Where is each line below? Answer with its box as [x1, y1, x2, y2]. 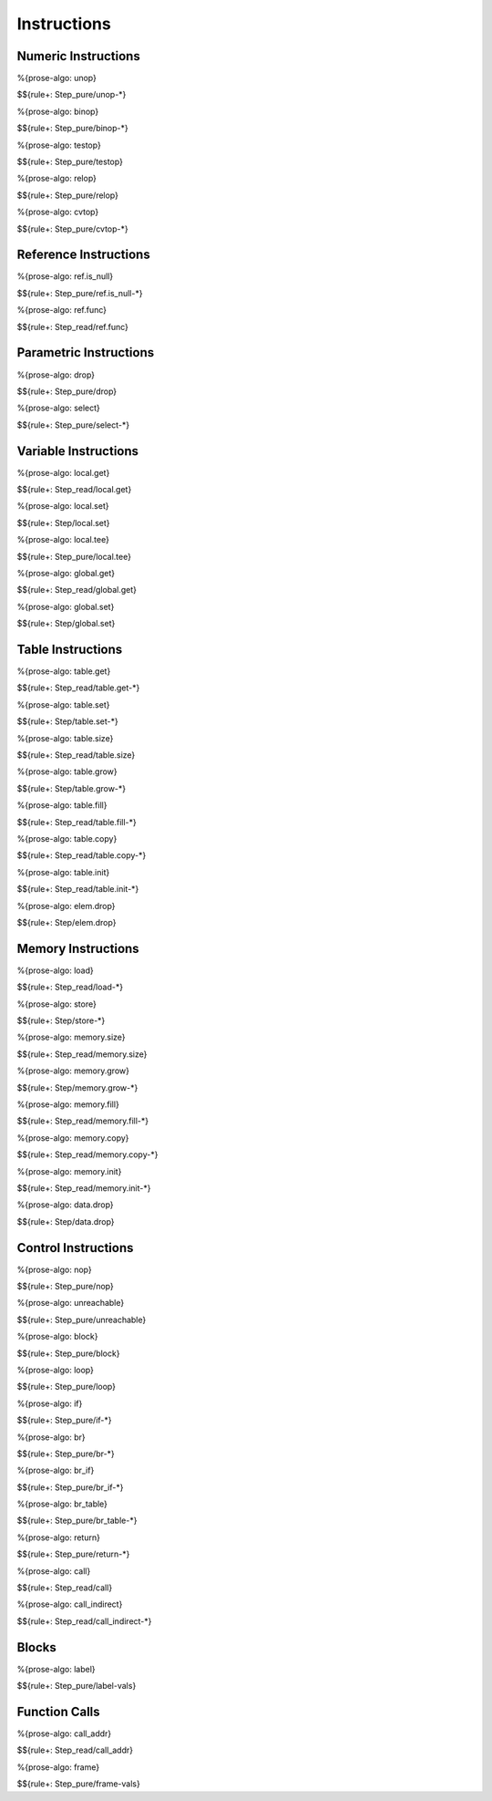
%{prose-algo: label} [16, 1663, 96, 1674]
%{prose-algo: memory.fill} [16, 1099, 120, 1110]
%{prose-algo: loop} [16, 1364, 95, 1375]
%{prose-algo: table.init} [16, 866, 110, 877]
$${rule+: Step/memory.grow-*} [16, 1082, 138, 1093]
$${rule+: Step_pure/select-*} [16, 419, 130, 430]
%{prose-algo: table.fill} [16, 800, 108, 811]
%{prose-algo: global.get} [16, 567, 116, 578]
